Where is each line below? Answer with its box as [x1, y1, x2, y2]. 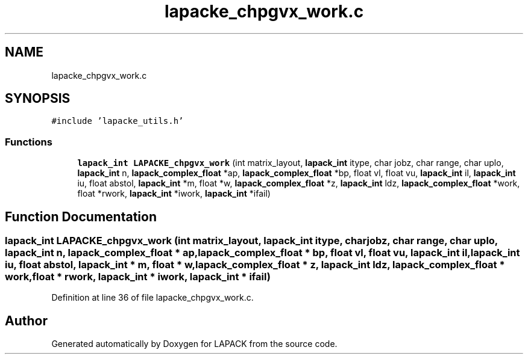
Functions [5, 135, 52, 148]
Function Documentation [5, 209, 157, 224]
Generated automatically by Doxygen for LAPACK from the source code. [51, 339, 338, 349]
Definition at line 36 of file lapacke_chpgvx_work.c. [51, 292, 254, 303]
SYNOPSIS [5, 91, 71, 106]
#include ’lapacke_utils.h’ [51, 116, 184, 126]
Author [5, 313, 48, 328]
